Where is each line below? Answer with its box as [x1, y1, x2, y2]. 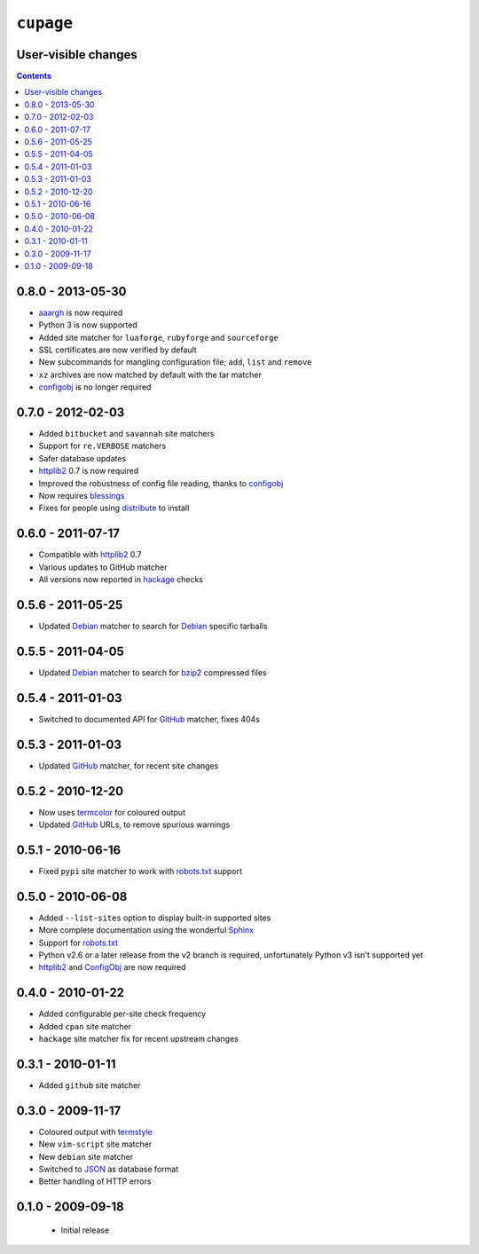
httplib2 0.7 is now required [38, 466, 139, 477]
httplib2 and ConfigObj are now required [38, 962, 186, 973]
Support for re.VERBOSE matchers [38, 440, 167, 452]
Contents [16, 71, 52, 82]
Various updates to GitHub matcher [38, 562, 168, 572]
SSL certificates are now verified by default [38, 344, 197, 355]
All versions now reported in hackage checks [38, 574, 204, 585]
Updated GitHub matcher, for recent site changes [38, 760, 219, 771]
